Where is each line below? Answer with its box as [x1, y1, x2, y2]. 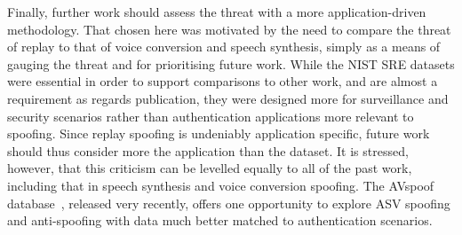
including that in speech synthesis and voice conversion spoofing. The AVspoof [7, 176, 434, 194]
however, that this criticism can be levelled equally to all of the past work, [7, 159, 412, 177]
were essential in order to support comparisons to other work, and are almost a [7, 72, 438, 90]
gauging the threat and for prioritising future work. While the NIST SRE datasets [7, 54, 455, 73]
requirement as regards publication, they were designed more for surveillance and [7, 89, 449, 107]
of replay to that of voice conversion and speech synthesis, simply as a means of [7, 37, 441, 56]
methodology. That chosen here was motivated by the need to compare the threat [7, 20, 451, 38]
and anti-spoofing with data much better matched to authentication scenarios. [7, 211, 433, 230]
